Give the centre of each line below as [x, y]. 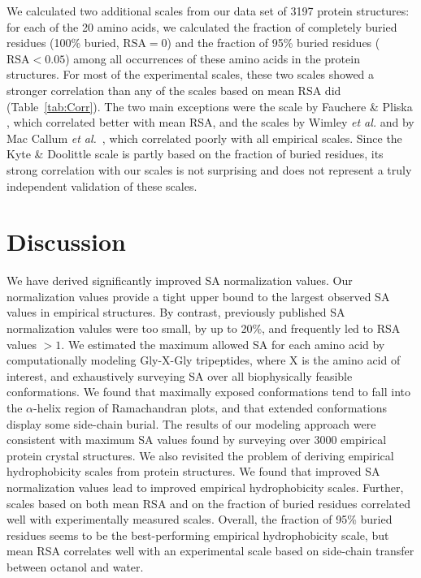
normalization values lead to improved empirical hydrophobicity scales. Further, [205, 487]
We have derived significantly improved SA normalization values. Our [180, 280]
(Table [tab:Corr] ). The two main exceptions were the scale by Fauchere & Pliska [210, 106]
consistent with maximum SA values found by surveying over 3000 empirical [197, 440]
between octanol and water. [75, 566]
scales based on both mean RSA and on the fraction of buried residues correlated [208, 503]
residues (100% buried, [63, 43]
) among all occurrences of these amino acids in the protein [213, 58]
